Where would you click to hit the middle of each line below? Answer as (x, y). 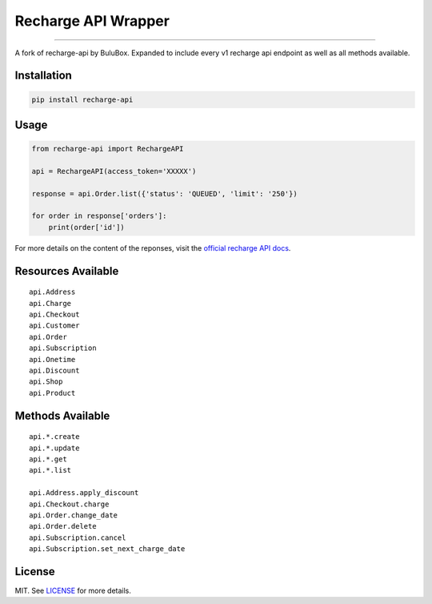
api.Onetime (52, 359)
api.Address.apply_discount (84, 493)
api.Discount (54, 370)
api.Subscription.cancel (78, 538)
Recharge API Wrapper (92, 21)
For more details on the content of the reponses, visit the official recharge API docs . (153, 248)
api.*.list (50, 470)
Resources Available (67, 271)
